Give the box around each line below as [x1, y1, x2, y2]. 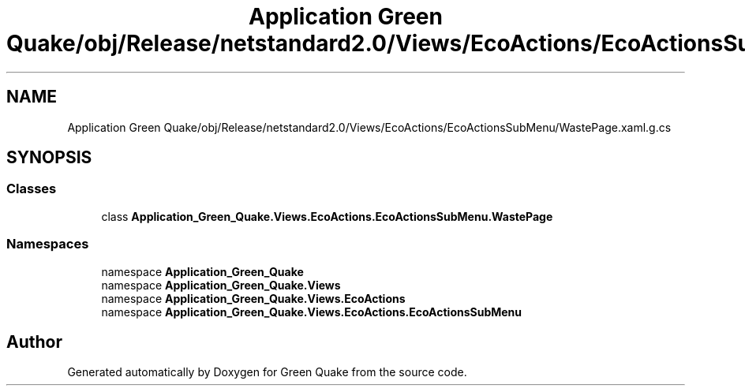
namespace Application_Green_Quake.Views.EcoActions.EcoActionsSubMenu [101, 304, 522, 319]
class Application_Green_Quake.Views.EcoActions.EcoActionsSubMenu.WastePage [101, 209, 553, 223]
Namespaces [6, 236, 89, 252]
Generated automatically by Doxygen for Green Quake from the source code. [67, 365, 467, 379]
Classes [6, 181, 57, 197]
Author [6, 331, 62, 352]
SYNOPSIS [6, 147, 92, 168]
